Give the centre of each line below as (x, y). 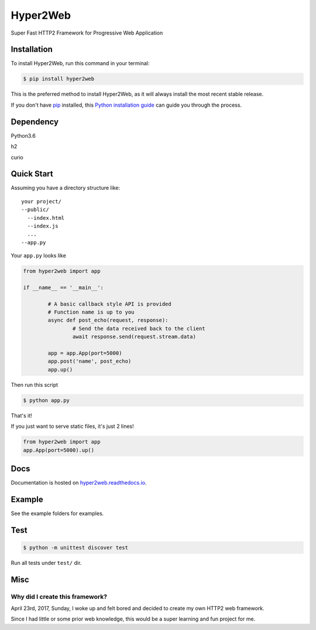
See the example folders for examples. (57, 513)
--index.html (46, 218)
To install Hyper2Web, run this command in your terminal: (80, 63)
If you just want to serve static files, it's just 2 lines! (72, 426)
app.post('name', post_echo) (90, 361)
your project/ (41, 201)
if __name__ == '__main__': (63, 287)
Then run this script (35, 384)
